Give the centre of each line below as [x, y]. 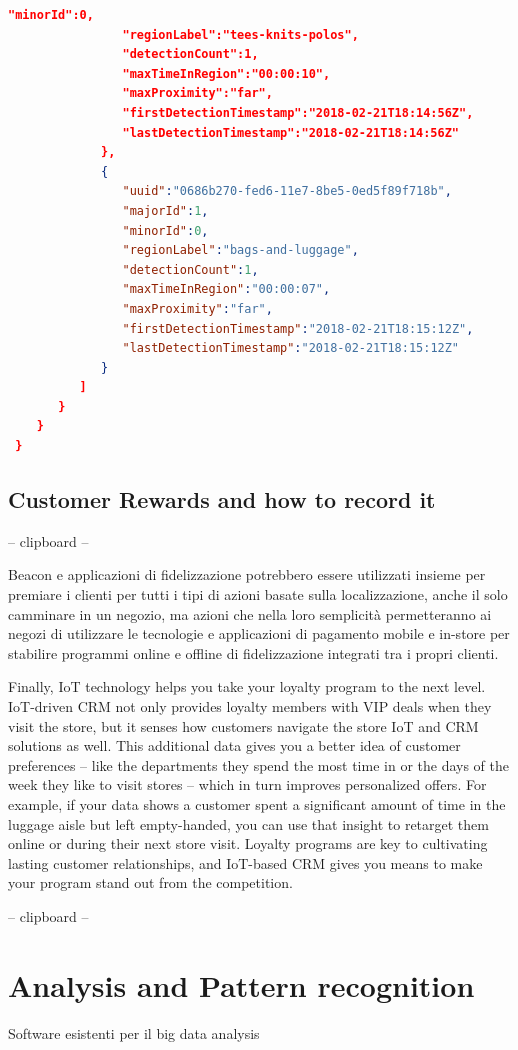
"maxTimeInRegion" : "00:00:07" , [226, 289]
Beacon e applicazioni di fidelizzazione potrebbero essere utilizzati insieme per [247, 574]
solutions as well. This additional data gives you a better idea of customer [234, 745]
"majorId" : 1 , [165, 210]
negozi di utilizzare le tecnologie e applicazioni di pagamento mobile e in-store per [259, 633]
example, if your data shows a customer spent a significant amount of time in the [257, 803]
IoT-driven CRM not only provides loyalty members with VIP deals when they [250, 706]
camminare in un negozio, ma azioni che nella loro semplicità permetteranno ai [250, 613]
